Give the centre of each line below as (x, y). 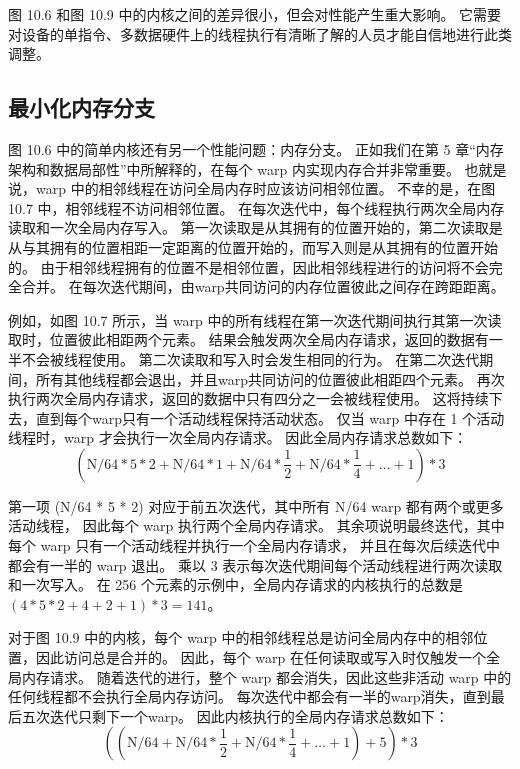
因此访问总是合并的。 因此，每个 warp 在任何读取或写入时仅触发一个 (260, 657)
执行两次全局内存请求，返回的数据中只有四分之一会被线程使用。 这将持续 (248, 398)
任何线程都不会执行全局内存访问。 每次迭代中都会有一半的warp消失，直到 (249, 696)
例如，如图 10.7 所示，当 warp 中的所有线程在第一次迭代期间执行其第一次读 (255, 319)
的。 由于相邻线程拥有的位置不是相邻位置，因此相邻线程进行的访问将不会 (248, 266)
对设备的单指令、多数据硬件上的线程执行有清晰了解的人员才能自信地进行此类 (260, 33)
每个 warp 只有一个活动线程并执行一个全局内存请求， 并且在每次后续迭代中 (254, 545)
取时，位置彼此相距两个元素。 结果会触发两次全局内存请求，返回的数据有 (248, 339)
